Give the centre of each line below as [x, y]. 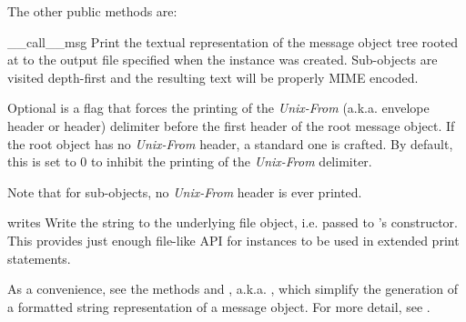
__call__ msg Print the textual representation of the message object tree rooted [233, 41]
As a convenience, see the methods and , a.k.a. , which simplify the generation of [233, 289]
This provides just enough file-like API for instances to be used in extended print [233, 240]
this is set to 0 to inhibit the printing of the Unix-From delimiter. [190, 161]
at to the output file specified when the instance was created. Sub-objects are [223, 60]
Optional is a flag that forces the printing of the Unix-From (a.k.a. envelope [218, 108]
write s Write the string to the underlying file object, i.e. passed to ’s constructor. [233, 222]
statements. [39, 258]
